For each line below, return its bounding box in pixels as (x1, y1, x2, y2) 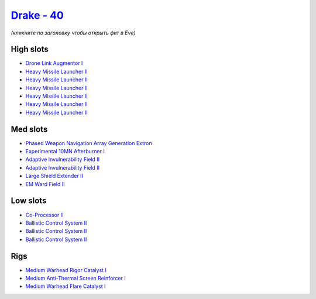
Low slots (11, 196, 47, 206)
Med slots (11, 124, 48, 134)
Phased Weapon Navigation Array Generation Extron (25, 139, 152, 146)
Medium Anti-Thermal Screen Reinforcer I (25, 275, 126, 282)
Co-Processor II (25, 211, 64, 218)
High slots (11, 44, 49, 54)
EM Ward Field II (25, 180, 65, 187)
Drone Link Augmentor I (25, 60, 83, 67)
